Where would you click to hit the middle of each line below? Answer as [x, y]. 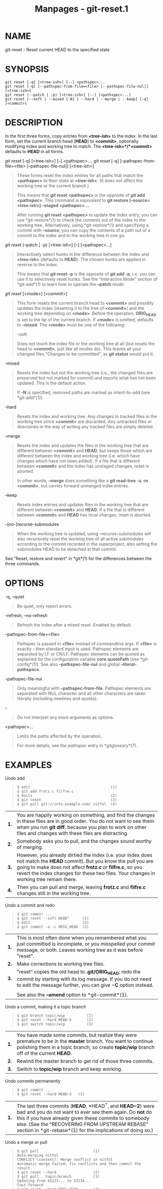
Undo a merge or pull [26, 1142]
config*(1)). [28, 664]
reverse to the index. [37, 264]
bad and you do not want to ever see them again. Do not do [84, 1112]
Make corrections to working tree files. [61, 964]
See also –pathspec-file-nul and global [80, 664]
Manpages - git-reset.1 [81, 9]
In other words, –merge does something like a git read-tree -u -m [83, 481]
